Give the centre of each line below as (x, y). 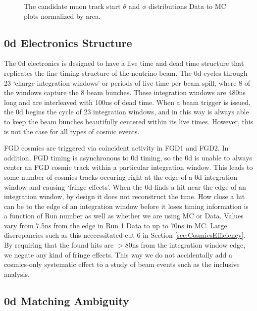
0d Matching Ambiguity (67, 300)
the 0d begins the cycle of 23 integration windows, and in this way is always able (127, 112)
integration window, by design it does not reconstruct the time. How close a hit (125, 196)
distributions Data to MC (187, 6)
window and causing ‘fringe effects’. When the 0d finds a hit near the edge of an (125, 186)
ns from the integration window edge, (189, 245)
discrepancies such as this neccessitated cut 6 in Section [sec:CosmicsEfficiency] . (125, 235)
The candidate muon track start (72, 6)
